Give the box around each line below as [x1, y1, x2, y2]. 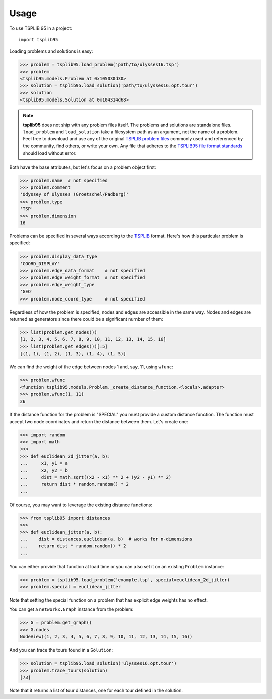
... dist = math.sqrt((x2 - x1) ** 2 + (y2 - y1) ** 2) [20, 475, 172, 480]
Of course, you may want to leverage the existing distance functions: [9, 502, 152, 508]
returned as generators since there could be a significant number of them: [9, 316, 163, 322]
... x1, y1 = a [20, 460, 68, 466]
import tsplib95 [18, 37, 58, 42]
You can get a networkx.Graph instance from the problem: [9, 606, 134, 612]
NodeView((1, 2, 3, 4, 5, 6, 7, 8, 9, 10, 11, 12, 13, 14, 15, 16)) [20, 634, 193, 640]
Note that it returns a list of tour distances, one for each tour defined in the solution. [9, 687, 183, 693]
